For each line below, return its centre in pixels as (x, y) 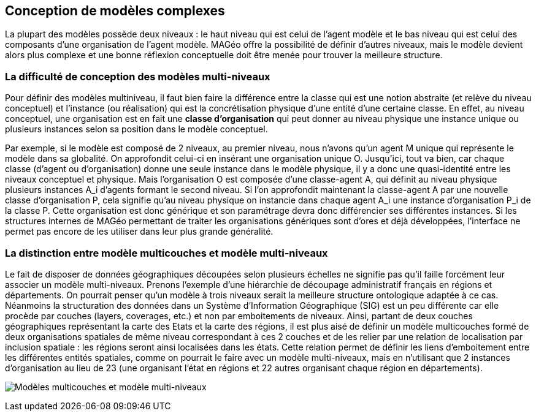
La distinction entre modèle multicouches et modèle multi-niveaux (167, 253)
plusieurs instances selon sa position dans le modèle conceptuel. (136, 129)
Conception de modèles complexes (115, 11)
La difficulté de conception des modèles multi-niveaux (138, 76)
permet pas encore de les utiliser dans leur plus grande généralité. (139, 232)
